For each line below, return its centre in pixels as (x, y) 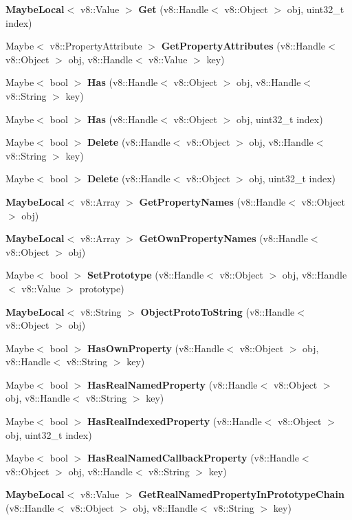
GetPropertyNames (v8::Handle (212, 201)
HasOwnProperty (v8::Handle (156, 348)
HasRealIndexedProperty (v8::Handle (175, 421)
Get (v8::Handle (174, 9)
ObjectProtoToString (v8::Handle (218, 311)
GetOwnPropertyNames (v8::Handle (223, 238)
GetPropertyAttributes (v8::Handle (243, 46)
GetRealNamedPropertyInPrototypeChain (241, 494)
